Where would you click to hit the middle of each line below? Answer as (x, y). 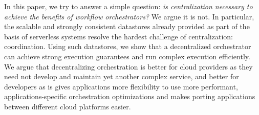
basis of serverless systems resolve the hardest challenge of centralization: (118, 36)
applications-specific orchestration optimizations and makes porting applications (130, 96)
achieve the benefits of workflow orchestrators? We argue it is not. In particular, (129, 16)
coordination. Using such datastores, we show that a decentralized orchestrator (128, 46)
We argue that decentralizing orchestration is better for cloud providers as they (128, 66)
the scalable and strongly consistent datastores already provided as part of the (127, 26)
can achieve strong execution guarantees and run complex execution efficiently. (127, 56)
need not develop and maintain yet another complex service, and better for (122, 76)
